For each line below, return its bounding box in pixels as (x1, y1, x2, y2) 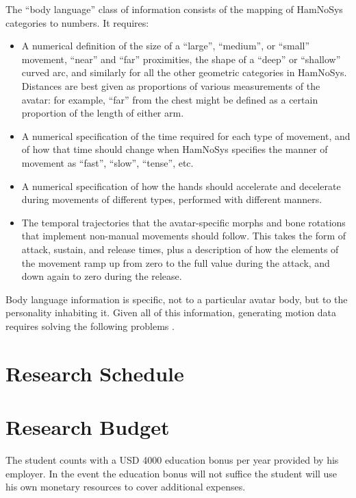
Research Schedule (5, 359, 184, 387)
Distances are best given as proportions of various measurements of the (21, 78, 320, 93)
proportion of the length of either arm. (21, 106, 184, 120)
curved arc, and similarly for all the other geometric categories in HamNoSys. (21, 65, 347, 80)
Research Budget (5, 413, 170, 441)
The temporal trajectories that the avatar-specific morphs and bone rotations (21, 215, 346, 229)
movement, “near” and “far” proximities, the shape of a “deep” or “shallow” (21, 51, 341, 66)
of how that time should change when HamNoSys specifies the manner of (21, 142, 328, 156)
